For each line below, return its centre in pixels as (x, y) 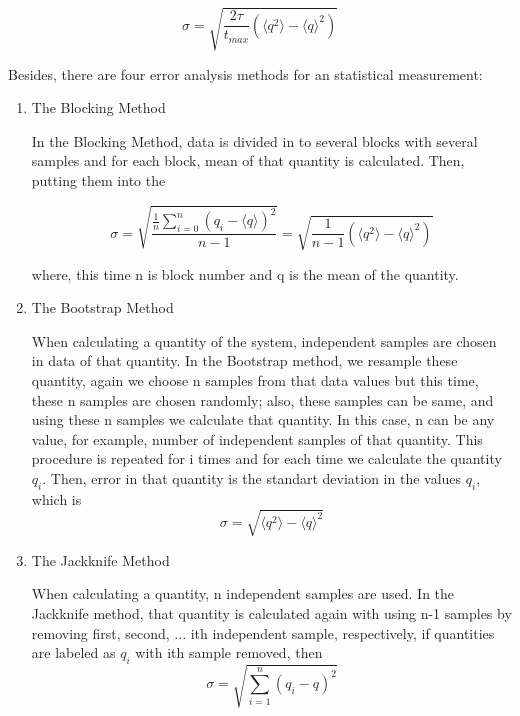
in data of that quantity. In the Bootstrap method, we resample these (244, 360)
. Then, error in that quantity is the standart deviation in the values (252, 477)
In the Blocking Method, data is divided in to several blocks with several (254, 140)
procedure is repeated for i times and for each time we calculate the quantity (266, 458)
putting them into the (98, 179)
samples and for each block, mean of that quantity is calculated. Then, (248, 160)
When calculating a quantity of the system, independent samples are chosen (264, 340)
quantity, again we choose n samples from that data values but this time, (255, 379)
